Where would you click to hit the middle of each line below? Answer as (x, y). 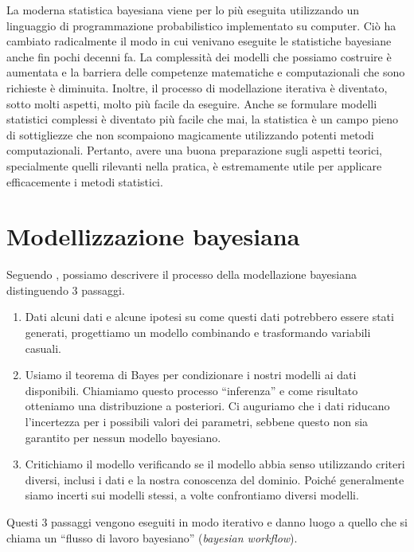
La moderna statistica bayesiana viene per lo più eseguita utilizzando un (183, 10)
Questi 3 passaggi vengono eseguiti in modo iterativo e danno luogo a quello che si (207, 521)
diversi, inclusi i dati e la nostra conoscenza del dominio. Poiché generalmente (215, 479)
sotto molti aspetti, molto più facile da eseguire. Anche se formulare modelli (192, 103)
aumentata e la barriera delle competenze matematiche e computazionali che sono (206, 72)
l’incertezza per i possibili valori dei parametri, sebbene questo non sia (197, 421)
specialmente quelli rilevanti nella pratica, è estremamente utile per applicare (194, 165)
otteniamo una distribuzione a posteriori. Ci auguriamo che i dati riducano (207, 406)
